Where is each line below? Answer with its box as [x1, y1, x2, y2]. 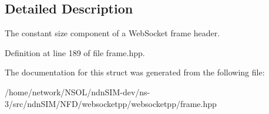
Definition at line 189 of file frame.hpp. [5, 46, 145, 58]
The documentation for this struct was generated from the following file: [5, 66, 265, 78]
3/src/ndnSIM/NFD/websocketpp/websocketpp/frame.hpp [5, 97, 217, 109]
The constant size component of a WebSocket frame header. [5, 27, 220, 39]
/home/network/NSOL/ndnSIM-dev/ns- [5, 85, 150, 98]
